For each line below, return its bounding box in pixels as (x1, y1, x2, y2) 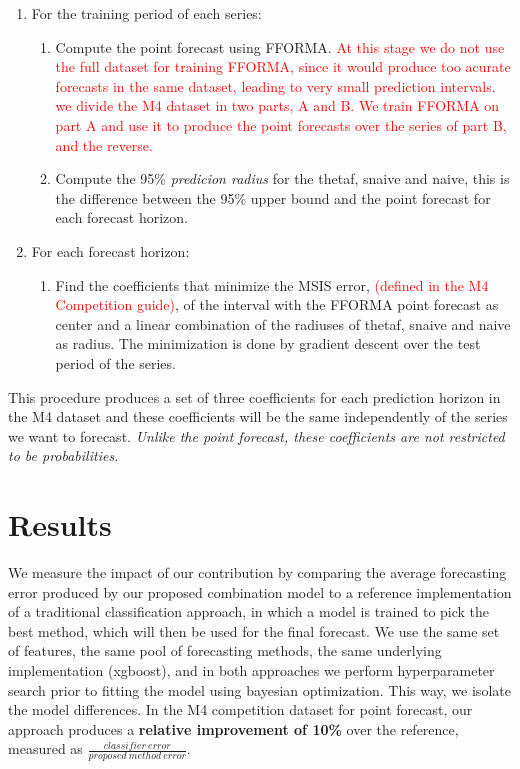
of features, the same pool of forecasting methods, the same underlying (8, 640, 442, 661)
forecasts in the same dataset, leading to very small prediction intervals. (55, 75, 496, 96)
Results (8, 504, 112, 545)
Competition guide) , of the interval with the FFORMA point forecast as (55, 294, 499, 315)
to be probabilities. (8, 445, 119, 466)
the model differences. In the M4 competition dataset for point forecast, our (8, 699, 473, 720)
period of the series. (55, 352, 176, 373)
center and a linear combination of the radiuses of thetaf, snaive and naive (55, 313, 511, 334)
